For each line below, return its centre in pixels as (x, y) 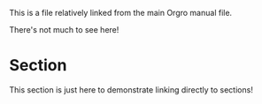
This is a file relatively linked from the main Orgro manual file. (121, 13)
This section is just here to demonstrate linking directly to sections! (131, 89)
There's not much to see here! (64, 30)
